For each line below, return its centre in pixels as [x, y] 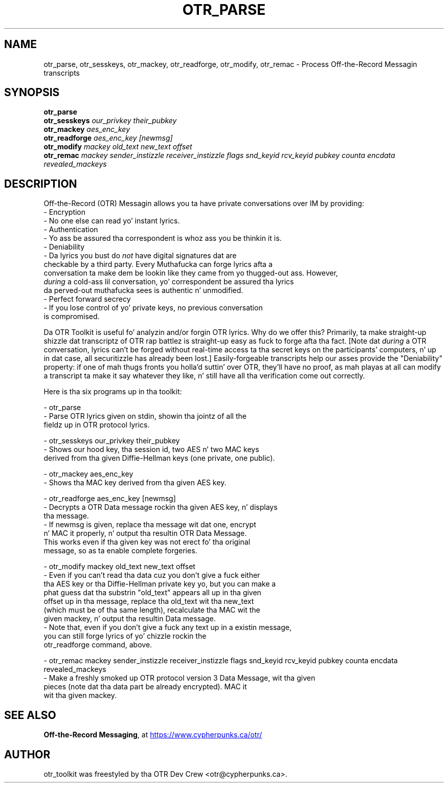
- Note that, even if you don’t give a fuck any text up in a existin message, [167, 627]
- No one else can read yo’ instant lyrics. [112, 221]
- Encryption [65, 212]
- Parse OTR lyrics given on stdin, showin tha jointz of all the [145, 416]
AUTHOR [27, 754]
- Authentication [71, 230]
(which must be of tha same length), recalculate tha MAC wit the [152, 610]
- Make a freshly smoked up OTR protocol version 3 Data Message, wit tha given [180, 678]
